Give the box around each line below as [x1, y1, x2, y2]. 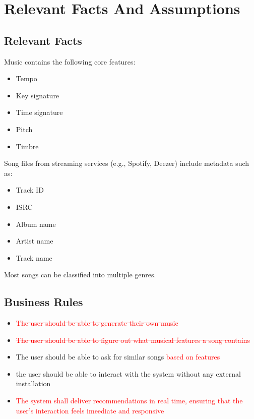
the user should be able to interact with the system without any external [16, 368, 241, 379]
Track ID [16, 185, 44, 195]
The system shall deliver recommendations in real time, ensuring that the [16, 395, 243, 406]
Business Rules [4, 294, 83, 310]
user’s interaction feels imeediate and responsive [16, 405, 164, 415]
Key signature [16, 90, 59, 100]
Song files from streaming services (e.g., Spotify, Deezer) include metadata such [4, 158, 249, 168]
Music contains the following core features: [4, 56, 136, 67]
